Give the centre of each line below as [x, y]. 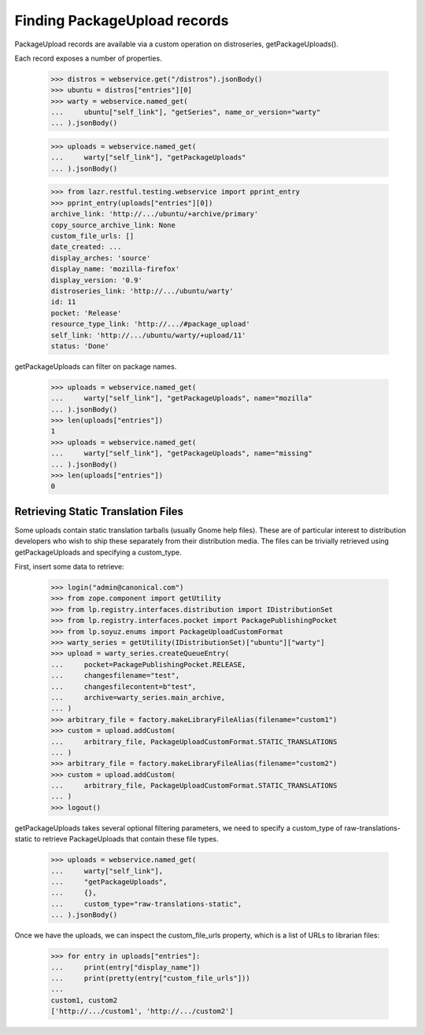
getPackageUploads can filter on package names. [96, 366]
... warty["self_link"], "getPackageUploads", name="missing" [181, 453]
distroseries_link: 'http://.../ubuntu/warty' [142, 291]
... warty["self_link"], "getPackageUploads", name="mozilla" [181, 398]
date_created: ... [86, 247]
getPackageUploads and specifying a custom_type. [98, 552]
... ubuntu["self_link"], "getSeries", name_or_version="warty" [186, 112]
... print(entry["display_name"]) [126, 967]
